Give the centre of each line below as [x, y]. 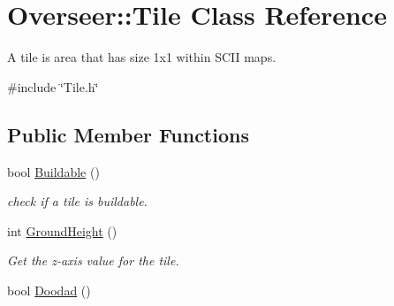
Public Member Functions [128, 134]
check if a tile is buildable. [77, 201]
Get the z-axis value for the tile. [93, 260]
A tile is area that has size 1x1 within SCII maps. [142, 57]
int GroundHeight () [62, 230]
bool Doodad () [49, 290]
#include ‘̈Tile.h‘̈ [53, 86]
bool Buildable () [53, 171]
